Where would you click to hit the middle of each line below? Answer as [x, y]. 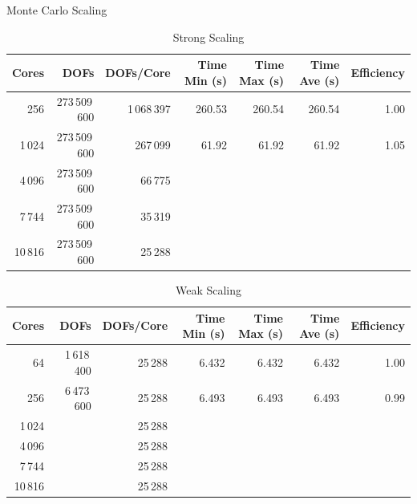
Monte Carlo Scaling [57, 10]
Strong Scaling [208, 37]
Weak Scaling [208, 290]
